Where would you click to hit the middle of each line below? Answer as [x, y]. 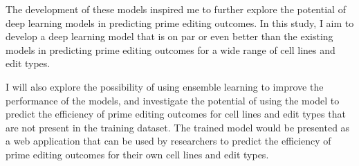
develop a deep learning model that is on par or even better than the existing [169, 36]
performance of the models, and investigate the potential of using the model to [173, 100]
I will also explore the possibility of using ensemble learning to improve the [165, 86]
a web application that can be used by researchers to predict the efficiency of [168, 141]
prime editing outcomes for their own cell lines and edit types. [137, 154]
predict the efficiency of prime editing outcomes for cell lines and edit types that [176, 114]
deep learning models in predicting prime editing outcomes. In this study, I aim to [180, 22]
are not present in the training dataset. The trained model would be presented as [178, 127]
